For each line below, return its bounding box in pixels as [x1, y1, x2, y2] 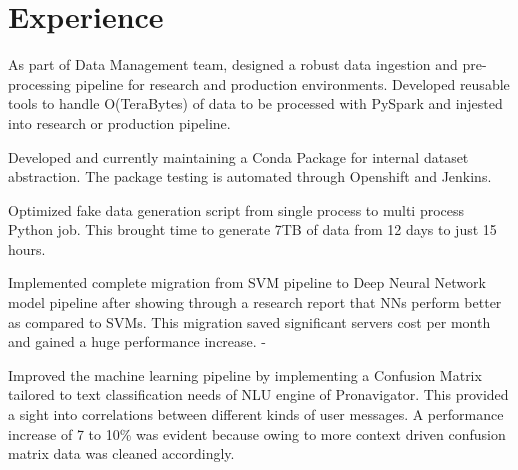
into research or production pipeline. [8, 112, 231, 133]
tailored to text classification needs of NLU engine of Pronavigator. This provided [8, 384, 509, 405]
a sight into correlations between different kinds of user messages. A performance [8, 404, 504, 425]
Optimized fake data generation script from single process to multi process [8, 199, 465, 220]
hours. [8, 238, 46, 259]
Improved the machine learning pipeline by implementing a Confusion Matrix [8, 364, 482, 385]
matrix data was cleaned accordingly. [8, 443, 235, 464]
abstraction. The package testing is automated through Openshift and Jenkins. [8, 166, 492, 187]
